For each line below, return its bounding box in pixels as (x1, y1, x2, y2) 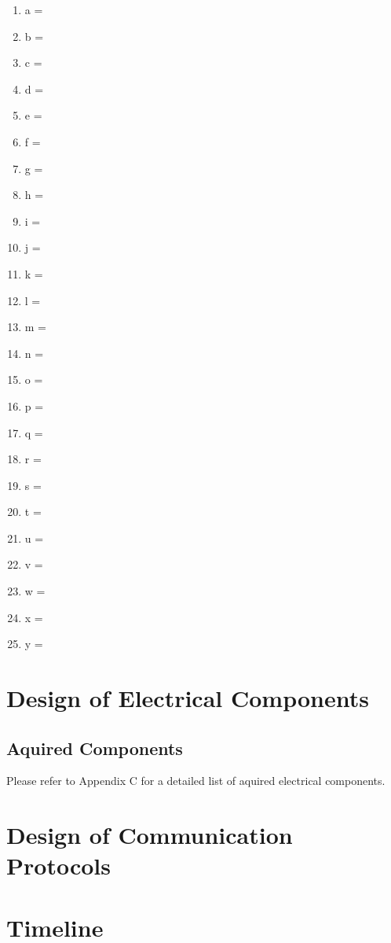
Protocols (6, 849, 111, 882)
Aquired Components (6, 735, 183, 760)
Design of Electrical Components (6, 682, 369, 714)
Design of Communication (6, 819, 293, 851)
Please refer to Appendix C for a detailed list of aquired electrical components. (6, 772, 386, 789)
